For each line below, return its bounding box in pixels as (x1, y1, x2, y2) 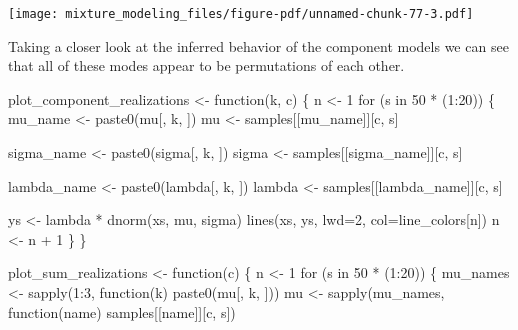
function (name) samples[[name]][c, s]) (8, 301, 236, 322)
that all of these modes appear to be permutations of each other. (8, 55, 405, 76)
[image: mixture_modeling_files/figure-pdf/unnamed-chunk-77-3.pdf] (8, 7, 474, 21)
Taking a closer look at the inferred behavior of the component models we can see (8, 35, 509, 56)
